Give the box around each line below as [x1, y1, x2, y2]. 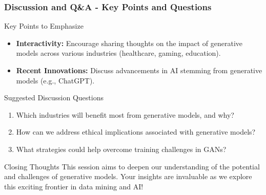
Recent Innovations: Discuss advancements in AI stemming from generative [16, 65, 262, 75]
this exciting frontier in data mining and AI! [4, 181, 144, 191]
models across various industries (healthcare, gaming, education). [16, 48, 221, 58]
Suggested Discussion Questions [4, 92, 104, 103]
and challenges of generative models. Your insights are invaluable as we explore [4, 171, 252, 182]
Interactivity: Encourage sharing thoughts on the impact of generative [16, 37, 243, 48]
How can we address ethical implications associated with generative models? [16, 126, 256, 137]
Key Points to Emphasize [4, 20, 84, 31]
